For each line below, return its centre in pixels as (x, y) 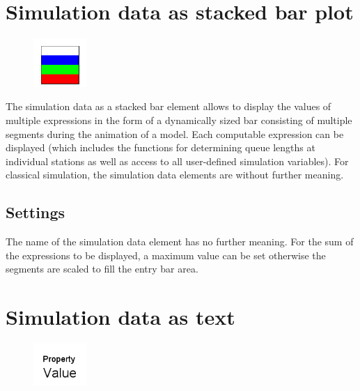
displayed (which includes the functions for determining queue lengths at (161, 147)
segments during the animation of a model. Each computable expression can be (175, 133)
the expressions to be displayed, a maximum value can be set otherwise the (166, 255)
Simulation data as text (120, 317)
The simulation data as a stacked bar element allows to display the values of (169, 106)
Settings (35, 212)
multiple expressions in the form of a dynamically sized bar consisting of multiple (179, 120)
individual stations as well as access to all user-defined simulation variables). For (177, 161)
